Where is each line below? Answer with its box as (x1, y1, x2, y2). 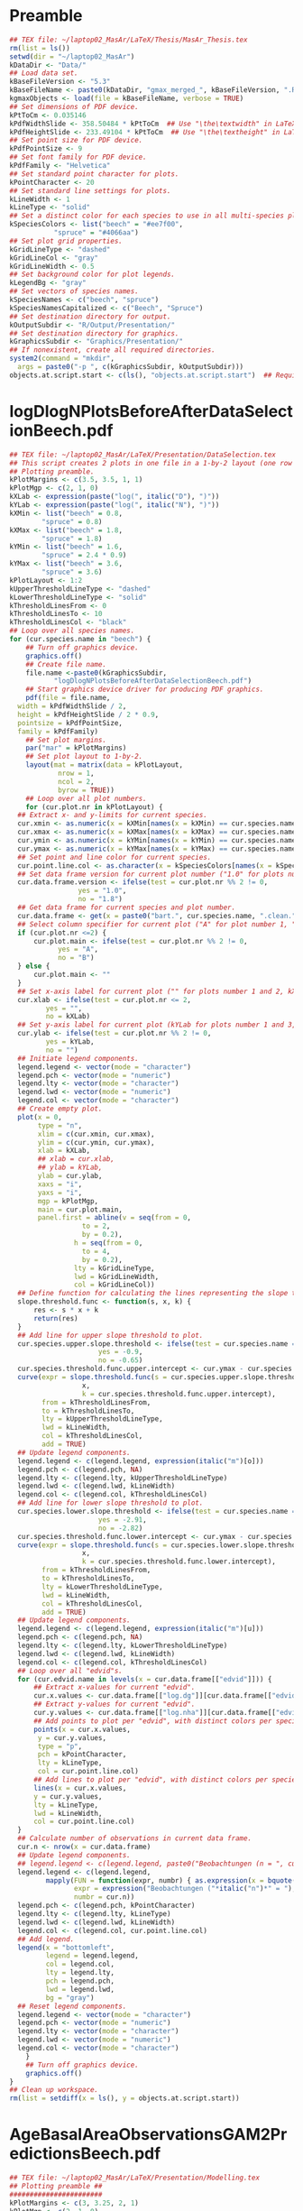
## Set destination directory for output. (9, 312, 171, 321)
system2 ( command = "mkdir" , (9, 354, 115, 364)
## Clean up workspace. (9, 2086, 99, 2095)
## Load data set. (9, 69, 78, 78)
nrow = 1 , (57, 769, 95, 778)
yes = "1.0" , (78, 886, 127, 896)
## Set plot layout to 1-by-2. (25, 752, 143, 761)
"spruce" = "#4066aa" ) (53, 228, 140, 237)
